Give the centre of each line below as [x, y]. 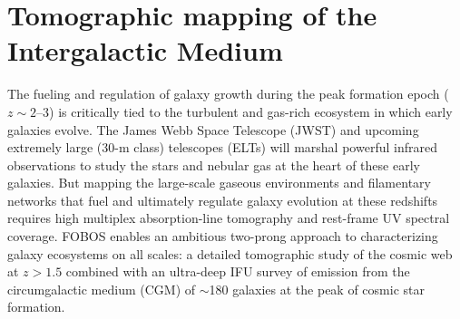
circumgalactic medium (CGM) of [102, 289]
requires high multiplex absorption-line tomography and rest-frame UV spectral [229, 218]
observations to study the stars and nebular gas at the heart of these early [214, 164]
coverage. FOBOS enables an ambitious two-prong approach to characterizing [223, 236]
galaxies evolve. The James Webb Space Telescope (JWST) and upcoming [213, 129]
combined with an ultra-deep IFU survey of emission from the [238, 271]
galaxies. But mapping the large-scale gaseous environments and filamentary [219, 183]
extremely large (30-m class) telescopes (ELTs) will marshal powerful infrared [222, 147]
